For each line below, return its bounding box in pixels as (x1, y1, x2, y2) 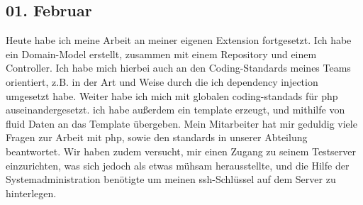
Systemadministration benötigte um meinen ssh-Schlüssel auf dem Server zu (6, 172, 336, 187)
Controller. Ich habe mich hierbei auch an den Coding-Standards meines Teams (6, 60, 351, 75)
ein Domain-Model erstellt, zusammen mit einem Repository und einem (6, 46, 317, 61)
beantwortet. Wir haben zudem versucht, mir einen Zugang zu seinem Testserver (6, 143, 357, 158)
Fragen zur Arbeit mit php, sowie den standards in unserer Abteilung (6, 130, 308, 145)
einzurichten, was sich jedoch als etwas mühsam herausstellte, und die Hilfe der (6, 157, 350, 172)
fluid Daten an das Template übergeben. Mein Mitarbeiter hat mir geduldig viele (6, 116, 357, 131)
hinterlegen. (6, 185, 57, 200)
